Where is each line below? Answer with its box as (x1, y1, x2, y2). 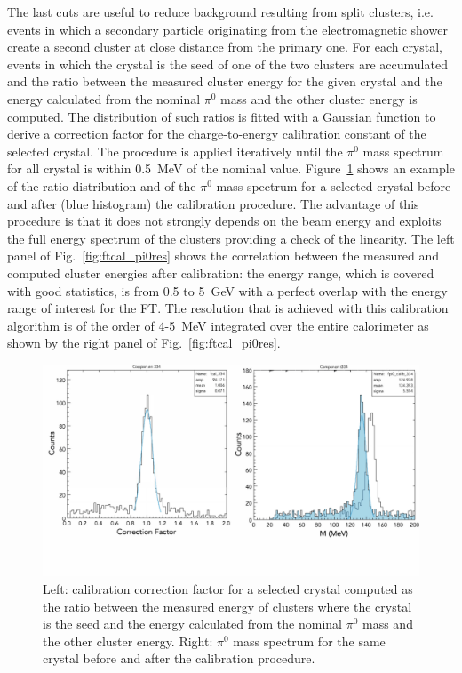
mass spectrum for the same (233, 631, 386, 650)
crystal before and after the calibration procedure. (43, 649, 315, 668)
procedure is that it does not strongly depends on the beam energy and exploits (7, 212, 442, 230)
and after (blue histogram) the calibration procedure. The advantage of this (7, 194, 419, 212)
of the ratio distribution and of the (7, 176, 196, 195)
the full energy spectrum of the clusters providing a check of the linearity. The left (7, 228, 455, 247)
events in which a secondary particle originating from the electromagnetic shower (7, 20, 448, 38)
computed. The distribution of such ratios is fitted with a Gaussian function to (7, 107, 436, 125)
